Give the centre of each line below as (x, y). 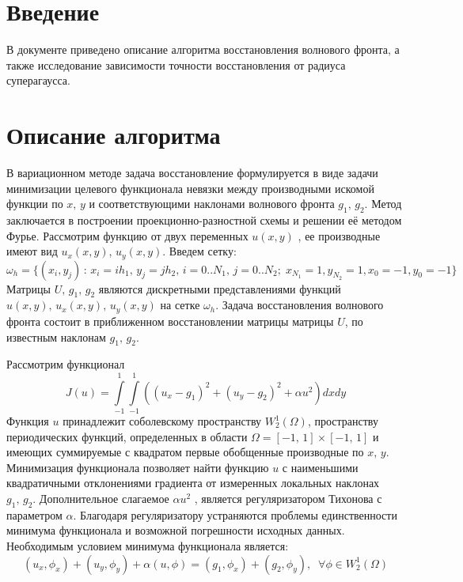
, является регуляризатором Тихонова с (288, 498)
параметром (34, 514)
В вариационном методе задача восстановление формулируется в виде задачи (192, 173)
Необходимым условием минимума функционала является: (148, 545)
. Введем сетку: (199, 251)
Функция (28, 421)
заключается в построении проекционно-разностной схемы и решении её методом (204, 220)
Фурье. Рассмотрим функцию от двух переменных (127, 235)
